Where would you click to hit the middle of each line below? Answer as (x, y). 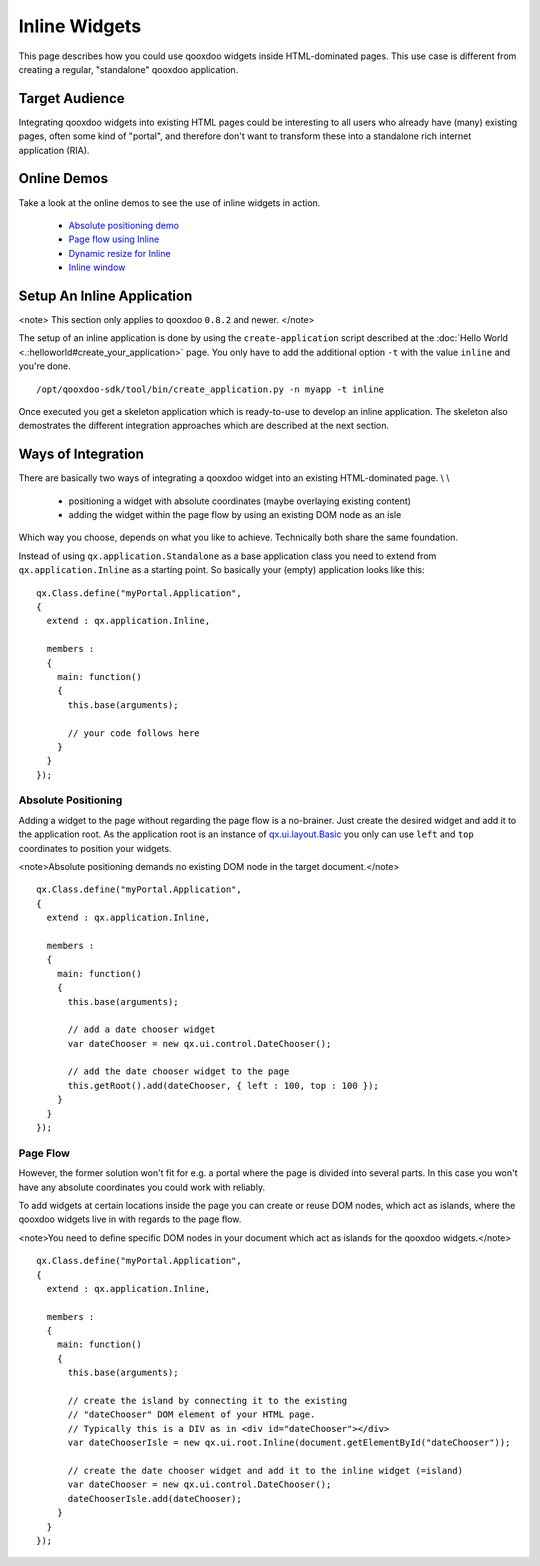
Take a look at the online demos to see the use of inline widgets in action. (169, 202)
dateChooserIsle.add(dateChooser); (154, 1498)
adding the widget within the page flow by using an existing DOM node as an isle (235, 515)
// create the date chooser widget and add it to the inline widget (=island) (265, 1470)
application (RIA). (54, 150)
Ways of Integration (81, 454)
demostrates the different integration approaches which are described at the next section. (204, 426)
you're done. (45, 366)
